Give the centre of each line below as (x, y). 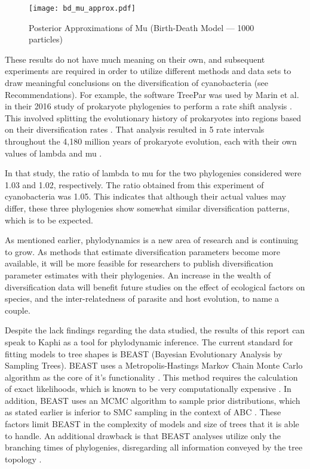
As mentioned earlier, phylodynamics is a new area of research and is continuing (152, 240)
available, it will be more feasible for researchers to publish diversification (139, 263)
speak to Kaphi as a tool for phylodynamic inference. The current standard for (149, 341)
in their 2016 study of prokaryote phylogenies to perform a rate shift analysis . (148, 106)
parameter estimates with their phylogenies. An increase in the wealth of (138, 275)
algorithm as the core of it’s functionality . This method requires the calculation (151, 377)
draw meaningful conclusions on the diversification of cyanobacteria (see (137, 83)
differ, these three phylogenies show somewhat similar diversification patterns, (147, 208)
